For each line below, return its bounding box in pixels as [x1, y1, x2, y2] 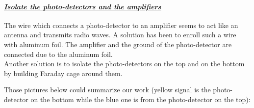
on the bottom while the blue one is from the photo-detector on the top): [30, 94, 251, 104]
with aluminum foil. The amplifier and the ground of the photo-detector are [4, 39, 232, 49]
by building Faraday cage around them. [4, 68, 123, 78]
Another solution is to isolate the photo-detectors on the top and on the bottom [4, 58, 245, 69]
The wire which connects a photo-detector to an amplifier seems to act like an [4, 20, 238, 30]
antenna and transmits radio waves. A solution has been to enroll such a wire [4, 29, 236, 40]
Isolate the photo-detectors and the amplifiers [4, 1, 161, 11]
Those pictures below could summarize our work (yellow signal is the [4, 84, 211, 95]
